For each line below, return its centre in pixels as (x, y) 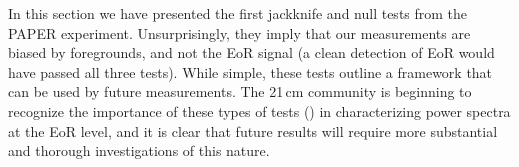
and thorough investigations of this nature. (139, 150)
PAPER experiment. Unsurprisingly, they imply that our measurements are (239, 32)
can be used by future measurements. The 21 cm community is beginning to (240, 91)
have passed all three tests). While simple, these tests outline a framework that (250, 71)
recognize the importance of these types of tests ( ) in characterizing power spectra (259, 110)
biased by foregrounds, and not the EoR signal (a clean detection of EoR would (251, 52)
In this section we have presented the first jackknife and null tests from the (238, 13)
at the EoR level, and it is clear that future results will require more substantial (253, 130)
